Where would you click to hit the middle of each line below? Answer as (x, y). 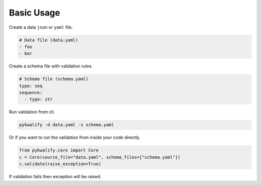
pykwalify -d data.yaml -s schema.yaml (66, 125)
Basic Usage (34, 13)
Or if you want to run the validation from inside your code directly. (75, 137)
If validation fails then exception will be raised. (55, 177)
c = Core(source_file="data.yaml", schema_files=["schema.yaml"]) (100, 157)
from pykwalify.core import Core (59, 150)
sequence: (31, 93)
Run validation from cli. (32, 112)
